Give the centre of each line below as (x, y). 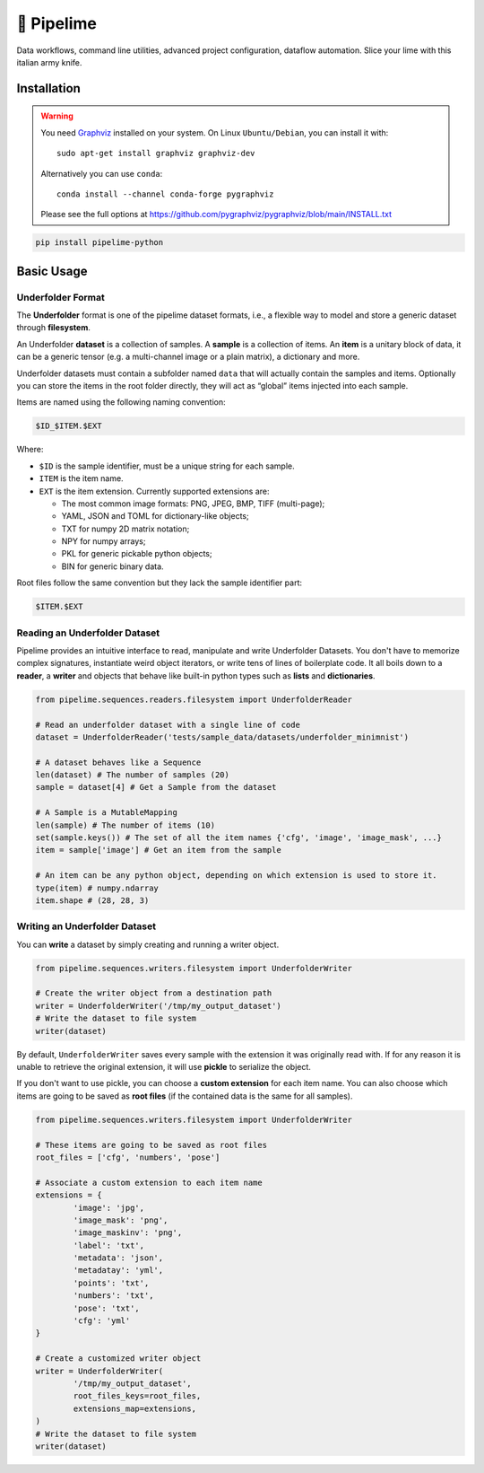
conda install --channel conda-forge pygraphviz (165, 194)
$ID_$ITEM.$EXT (69, 426)
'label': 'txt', (109, 1245)
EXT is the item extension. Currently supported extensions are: (154, 491)
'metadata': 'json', (118, 1258)
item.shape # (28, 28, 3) (92, 900)
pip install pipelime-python (99, 243)
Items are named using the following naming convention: (121, 402)
